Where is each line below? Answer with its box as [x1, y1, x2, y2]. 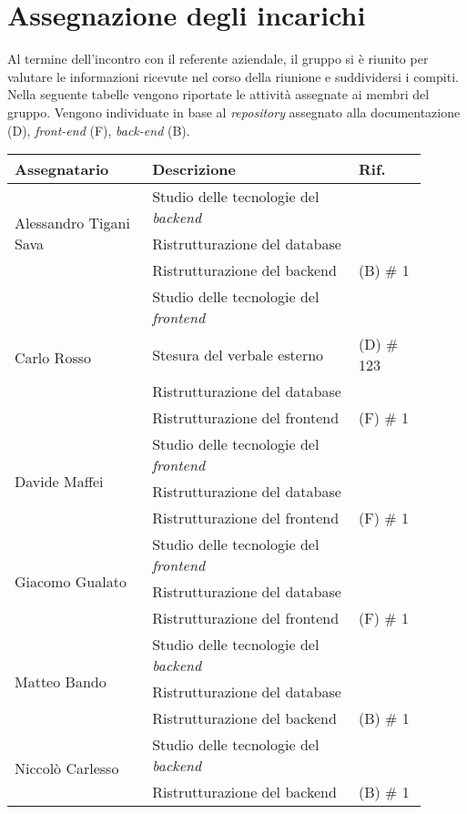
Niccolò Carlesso [15, 758, 119, 779]
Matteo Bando [15, 670, 107, 692]
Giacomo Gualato [15, 570, 127, 592]
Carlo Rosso [15, 346, 91, 368]
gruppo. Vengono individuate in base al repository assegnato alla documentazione [7, 102, 461, 121]
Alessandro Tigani [15, 212, 130, 234]
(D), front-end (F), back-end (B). [7, 120, 190, 139]
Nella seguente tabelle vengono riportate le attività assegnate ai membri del [7, 85, 430, 104]
